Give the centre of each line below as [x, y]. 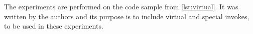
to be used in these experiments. [54, 26]
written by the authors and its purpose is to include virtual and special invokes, [127, 16]
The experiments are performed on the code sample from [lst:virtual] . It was [121, 6]
